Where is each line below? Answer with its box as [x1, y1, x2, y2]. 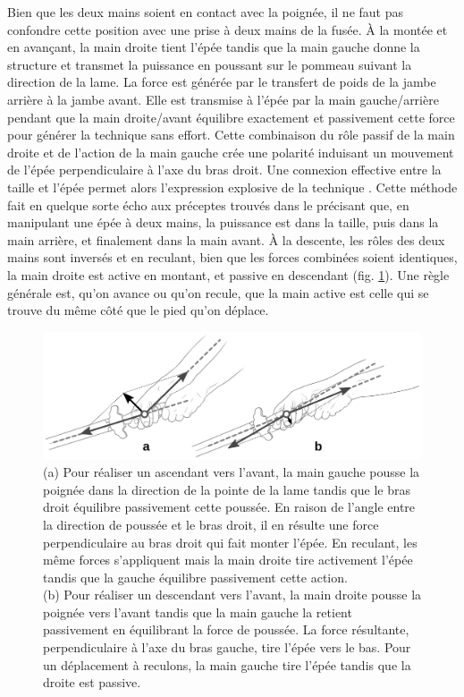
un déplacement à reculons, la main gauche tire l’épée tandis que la [43, 655, 411, 674]
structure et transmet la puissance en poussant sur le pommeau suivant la [7, 55, 412, 73]
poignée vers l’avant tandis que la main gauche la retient [43, 602, 352, 621]
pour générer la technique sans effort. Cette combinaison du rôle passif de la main [7, 125, 455, 144]
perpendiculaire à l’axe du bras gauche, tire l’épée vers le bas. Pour [43, 638, 411, 657]
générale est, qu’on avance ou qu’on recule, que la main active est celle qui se [7, 283, 429, 302]
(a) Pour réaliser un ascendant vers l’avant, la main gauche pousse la [43, 463, 420, 481]
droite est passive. [43, 673, 141, 692]
